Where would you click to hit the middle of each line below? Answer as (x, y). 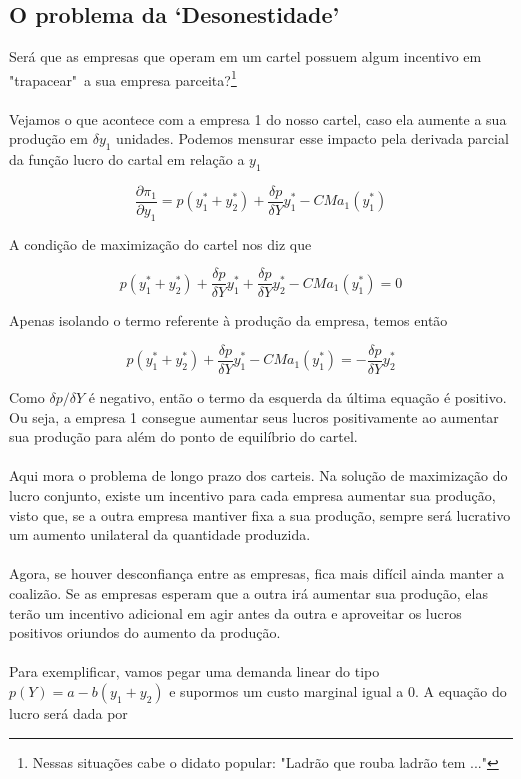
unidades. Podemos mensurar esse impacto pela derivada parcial (312, 138)
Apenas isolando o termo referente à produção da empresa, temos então (228, 320)
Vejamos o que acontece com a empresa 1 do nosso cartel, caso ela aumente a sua (258, 118)
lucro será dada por (68, 712)
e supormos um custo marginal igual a (286, 690)
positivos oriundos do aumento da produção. (145, 632)
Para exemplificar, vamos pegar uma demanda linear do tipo (194, 671)
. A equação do (460, 690)
